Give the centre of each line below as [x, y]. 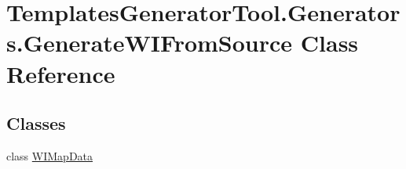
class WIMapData [50, 155]
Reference [61, 73]
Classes [36, 123]
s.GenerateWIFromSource [150, 43]
